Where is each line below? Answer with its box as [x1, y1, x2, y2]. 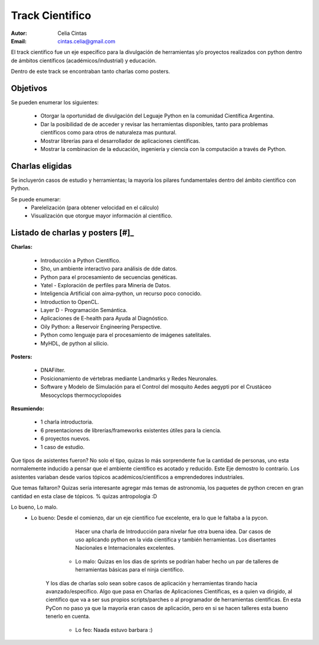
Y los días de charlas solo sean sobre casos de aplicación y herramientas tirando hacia [45, 579, 258, 586]
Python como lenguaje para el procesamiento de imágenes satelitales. [40, 332, 211, 339]
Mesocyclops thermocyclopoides [40, 392, 122, 399]
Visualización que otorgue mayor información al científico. [31, 212, 172, 219]
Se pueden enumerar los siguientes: [11, 99, 99, 106]
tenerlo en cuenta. [45, 613, 90, 620]
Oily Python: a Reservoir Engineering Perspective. [40, 323, 162, 330]
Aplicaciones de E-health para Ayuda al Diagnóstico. [40, 315, 168, 322]
